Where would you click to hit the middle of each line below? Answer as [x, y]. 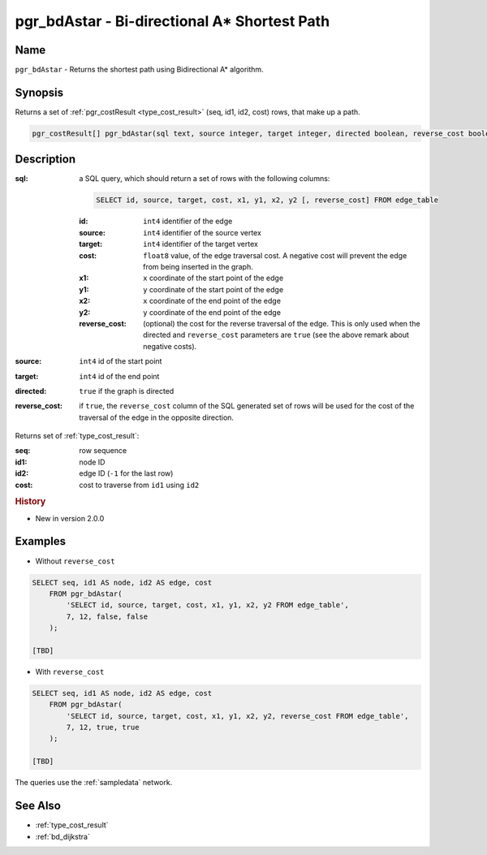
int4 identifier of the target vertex [201, 244]
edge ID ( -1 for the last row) [126, 473]
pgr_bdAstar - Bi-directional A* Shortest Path [172, 21]
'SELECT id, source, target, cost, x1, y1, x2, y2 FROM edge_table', [207, 605]
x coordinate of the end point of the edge [212, 301]
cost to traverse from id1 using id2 [139, 485]
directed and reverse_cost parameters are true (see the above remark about [276, 335]
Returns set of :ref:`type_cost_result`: [77, 436]
